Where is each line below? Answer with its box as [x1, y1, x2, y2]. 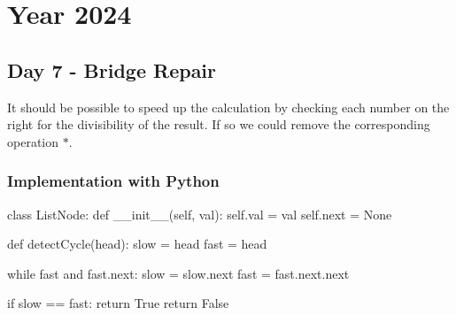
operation [7, 132, 59, 150]
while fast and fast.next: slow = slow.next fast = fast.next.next [7, 264, 350, 282]
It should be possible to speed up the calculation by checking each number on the [7, 97, 450, 116]
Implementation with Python [7, 170, 220, 192]
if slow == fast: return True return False [7, 294, 229, 312]
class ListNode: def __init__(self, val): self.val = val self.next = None [7, 204, 392, 223]
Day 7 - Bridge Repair [7, 56, 217, 83]
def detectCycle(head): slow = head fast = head [7, 234, 267, 253]
